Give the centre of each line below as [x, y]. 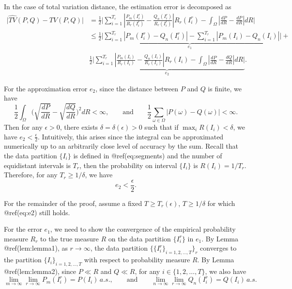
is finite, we [225, 88]
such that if [161, 127]
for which [221, 203]
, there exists [79, 127]
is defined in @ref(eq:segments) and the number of [148, 156]
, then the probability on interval [128, 165]
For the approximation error [46, 88]
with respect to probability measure [137, 260]
